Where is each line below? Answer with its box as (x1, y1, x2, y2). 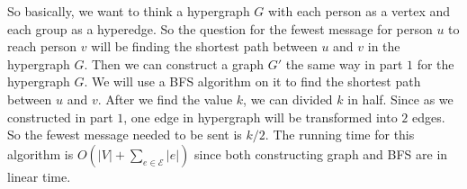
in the (367, 37, 400, 56)
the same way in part (285, 54, 403, 73)
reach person (7, 37, 77, 56)
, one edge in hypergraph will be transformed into (123, 107, 398, 126)
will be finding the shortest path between (91, 37, 318, 56)
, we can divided (243, 89, 333, 108)
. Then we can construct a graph (84, 54, 265, 73)
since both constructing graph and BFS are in (194, 144, 448, 163)
